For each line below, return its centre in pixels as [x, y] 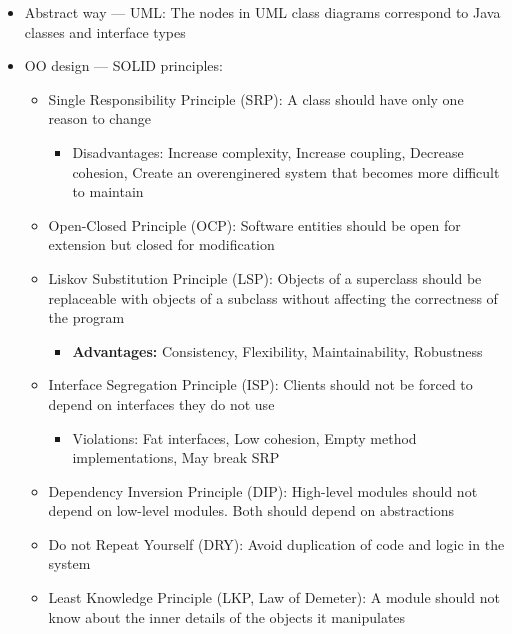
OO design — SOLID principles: [123, 65]
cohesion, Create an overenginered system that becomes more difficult [286, 171]
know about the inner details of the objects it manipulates [227, 616]
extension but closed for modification [161, 244]
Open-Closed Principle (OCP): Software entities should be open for [254, 224]
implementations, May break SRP [176, 457]
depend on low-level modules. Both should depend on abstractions [251, 510]
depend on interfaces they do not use [161, 403]
